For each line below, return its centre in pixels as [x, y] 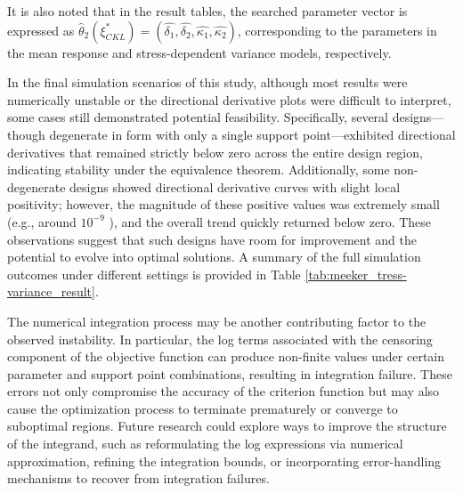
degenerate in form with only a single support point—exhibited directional [252, 134]
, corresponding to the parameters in [337, 30]
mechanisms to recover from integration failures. [138, 478]
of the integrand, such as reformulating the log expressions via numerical [205, 444]
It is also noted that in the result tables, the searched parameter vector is [207, 11]
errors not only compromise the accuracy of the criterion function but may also [223, 391]
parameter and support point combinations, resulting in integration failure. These [230, 373]
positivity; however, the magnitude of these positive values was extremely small [223, 204]
